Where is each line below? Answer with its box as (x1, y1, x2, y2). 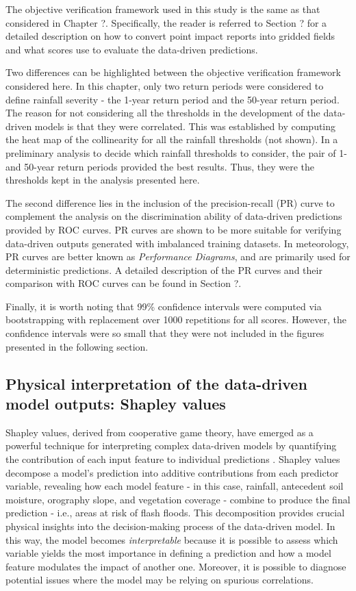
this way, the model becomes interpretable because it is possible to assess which (5, 532, 338, 546)
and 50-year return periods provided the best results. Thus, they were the (5, 159, 314, 173)
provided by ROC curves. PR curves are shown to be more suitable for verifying (5, 222, 342, 236)
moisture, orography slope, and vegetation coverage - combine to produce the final (5, 492, 351, 506)
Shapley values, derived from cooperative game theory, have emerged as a (5, 425, 314, 439)
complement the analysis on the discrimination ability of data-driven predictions (5, 209, 342, 223)
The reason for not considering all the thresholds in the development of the (5, 105, 320, 120)
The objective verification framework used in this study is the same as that (5, 2, 320, 16)
